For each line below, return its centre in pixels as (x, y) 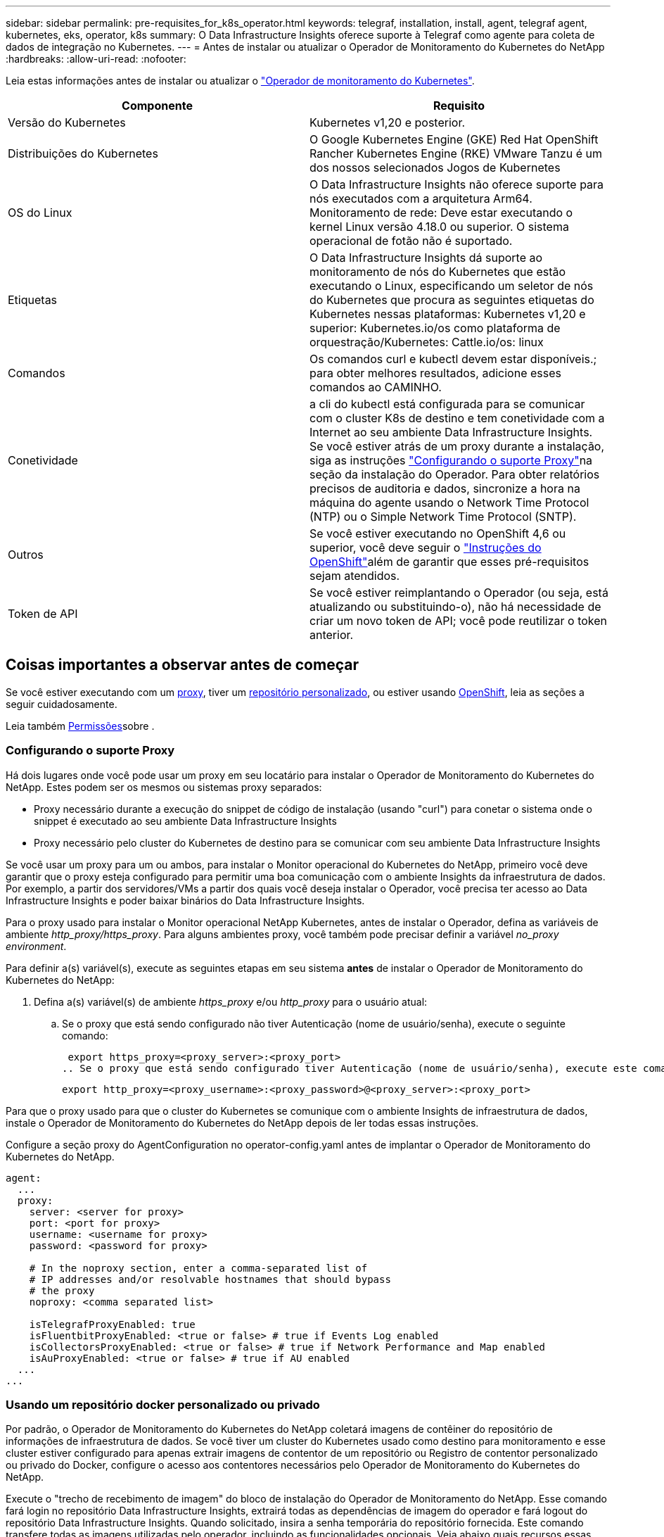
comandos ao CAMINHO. (376, 387)
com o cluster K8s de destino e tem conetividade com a (457, 418)
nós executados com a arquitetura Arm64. (421, 198)
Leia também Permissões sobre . (80, 726)
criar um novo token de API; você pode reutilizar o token (459, 621)
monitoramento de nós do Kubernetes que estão (438, 272)
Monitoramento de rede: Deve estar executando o (441, 213)
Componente (157, 106)
